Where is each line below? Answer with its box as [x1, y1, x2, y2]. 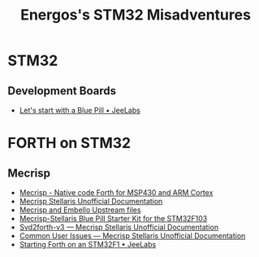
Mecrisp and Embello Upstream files [19, 205, 141, 215]
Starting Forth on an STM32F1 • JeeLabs [19, 240, 157, 249]
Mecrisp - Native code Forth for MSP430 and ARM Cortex [19, 188, 214, 197]
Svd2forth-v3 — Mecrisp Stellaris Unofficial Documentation [19, 222, 219, 232]
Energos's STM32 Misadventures [20, 6, 251, 24]
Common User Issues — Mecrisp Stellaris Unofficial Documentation [19, 231, 246, 241]
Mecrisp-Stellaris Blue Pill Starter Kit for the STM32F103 [19, 214, 208, 223]
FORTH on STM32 [7, 134, 132, 152]
